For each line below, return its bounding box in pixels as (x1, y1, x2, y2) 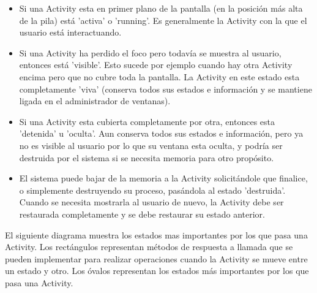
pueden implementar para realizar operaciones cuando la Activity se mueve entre (5, 252, 308, 265)
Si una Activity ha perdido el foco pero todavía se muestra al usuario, (19, 46, 282, 59)
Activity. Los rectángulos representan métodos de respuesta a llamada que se (5, 240, 293, 253)
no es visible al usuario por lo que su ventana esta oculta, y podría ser (19, 139, 283, 151)
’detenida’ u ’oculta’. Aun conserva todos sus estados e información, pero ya (19, 127, 304, 140)
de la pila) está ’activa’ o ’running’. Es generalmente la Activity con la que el (19, 13, 307, 26)
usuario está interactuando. (19, 26, 122, 39)
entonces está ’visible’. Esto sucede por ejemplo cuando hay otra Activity (19, 58, 293, 71)
